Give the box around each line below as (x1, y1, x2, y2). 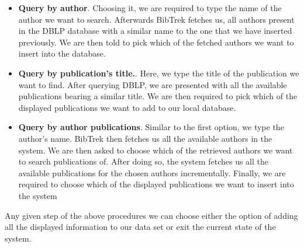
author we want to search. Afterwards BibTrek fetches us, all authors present (18, 13, 295, 25)
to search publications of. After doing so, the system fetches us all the (18, 155, 268, 167)
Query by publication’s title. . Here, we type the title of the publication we (18, 67, 299, 79)
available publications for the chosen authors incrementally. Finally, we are (18, 166, 286, 179)
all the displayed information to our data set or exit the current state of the (5, 221, 276, 233)
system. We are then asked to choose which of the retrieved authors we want (18, 144, 293, 156)
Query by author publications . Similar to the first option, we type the (18, 121, 284, 133)
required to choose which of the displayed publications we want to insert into (18, 178, 294, 190)
